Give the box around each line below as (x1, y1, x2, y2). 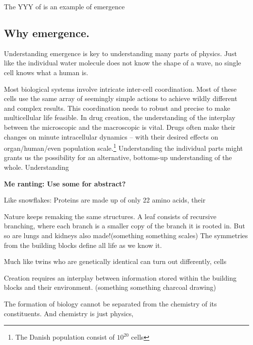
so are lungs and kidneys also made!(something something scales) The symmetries (4, 230, 248, 240)
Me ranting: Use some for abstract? (4, 178, 126, 188)
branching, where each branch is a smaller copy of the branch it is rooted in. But (4, 221, 245, 231)
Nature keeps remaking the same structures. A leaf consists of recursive (4, 211, 217, 221)
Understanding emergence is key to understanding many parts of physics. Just (4, 48, 237, 58)
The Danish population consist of (15, 332, 115, 342)
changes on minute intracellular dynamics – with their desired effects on (4, 131, 218, 142)
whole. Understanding (4, 162, 69, 172)
